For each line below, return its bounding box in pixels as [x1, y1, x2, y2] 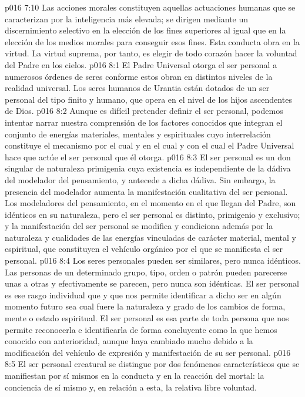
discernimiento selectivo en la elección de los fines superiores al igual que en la [5, 24, 286, 36]
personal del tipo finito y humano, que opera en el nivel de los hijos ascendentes [5, 93, 292, 105]
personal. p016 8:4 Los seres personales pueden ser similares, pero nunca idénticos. [5, 254, 301, 267]
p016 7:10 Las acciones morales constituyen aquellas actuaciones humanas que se [5, 1, 296, 13]
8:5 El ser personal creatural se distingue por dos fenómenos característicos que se [5, 358, 300, 370]
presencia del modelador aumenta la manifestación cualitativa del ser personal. [5, 185, 288, 197]
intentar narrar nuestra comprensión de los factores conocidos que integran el [5, 116, 283, 128]
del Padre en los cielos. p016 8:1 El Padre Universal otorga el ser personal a [5, 58, 277, 70]
